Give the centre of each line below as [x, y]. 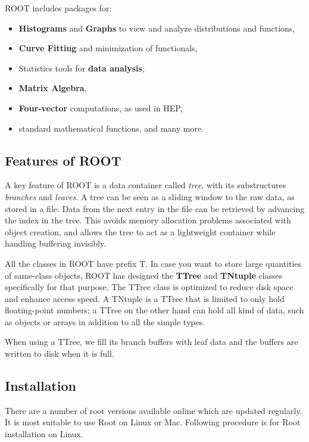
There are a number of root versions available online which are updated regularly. [154, 410]
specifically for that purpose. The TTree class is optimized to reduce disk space [149, 287]
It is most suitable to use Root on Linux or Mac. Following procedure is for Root [153, 422]
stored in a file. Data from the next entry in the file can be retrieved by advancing [155, 208]
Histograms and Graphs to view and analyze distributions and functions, [157, 28]
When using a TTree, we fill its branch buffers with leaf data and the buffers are [152, 342]
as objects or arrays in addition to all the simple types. [105, 321]
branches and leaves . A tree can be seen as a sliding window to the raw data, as [150, 196]
